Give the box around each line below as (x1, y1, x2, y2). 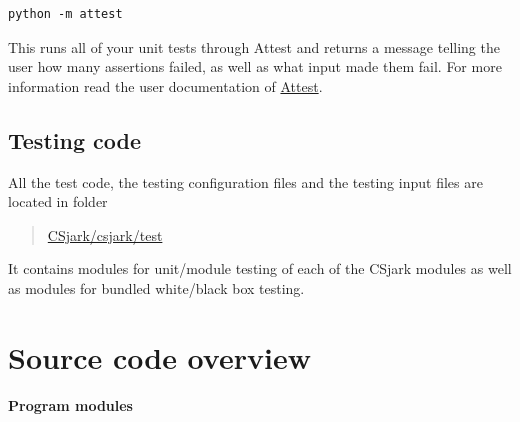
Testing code (8, 124, 141, 155)
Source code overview (8, 336, 311, 377)
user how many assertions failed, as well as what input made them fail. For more (8, 56, 502, 77)
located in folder (8, 191, 108, 212)
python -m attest (8, 7, 123, 21)
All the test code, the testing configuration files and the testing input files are (8, 171, 483, 192)
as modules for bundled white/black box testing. (8, 277, 305, 298)
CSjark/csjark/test (47, 224, 163, 245)
